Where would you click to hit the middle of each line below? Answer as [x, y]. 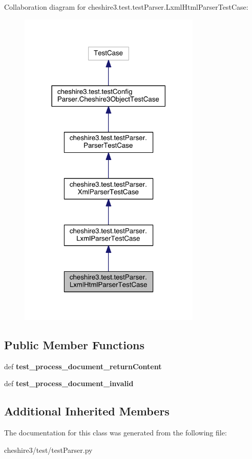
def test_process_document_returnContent [83, 366]
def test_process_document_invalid [69, 383]
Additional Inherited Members [87, 411]
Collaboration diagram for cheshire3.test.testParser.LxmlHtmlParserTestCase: [126, 7]
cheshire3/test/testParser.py [48, 450]
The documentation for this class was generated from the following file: [115, 433]
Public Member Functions [74, 344]
